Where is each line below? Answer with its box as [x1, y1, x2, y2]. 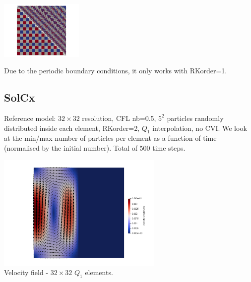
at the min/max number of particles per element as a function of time [4, 133, 217, 143]
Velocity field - [4, 267, 49, 278]
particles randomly [167, 113, 224, 123]
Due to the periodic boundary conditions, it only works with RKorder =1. [4, 65, 227, 76]
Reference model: [4, 113, 56, 123]
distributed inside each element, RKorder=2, [4, 122, 140, 133]
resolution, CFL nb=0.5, [82, 113, 156, 123]
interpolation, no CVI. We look [152, 122, 247, 133]
